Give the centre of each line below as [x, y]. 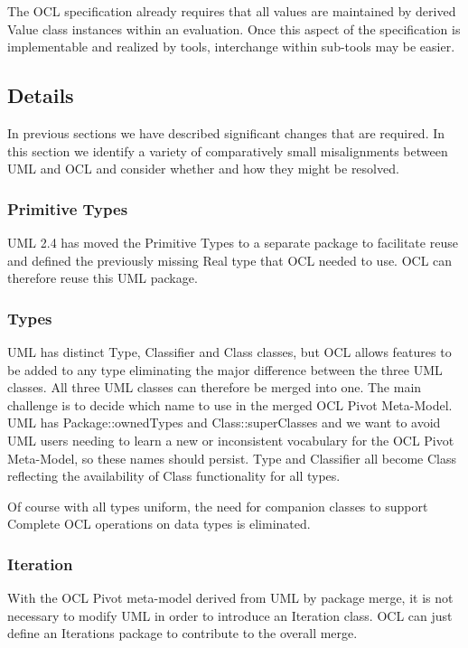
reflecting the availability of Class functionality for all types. [174, 476]
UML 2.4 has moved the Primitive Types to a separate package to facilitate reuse [233, 242]
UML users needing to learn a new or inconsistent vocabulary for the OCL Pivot [231, 440]
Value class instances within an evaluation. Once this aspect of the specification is [234, 28]
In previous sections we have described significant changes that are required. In [226, 132]
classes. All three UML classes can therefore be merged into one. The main [215, 387]
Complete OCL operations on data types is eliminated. [159, 524]
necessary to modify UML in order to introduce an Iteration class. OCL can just [230, 615]
